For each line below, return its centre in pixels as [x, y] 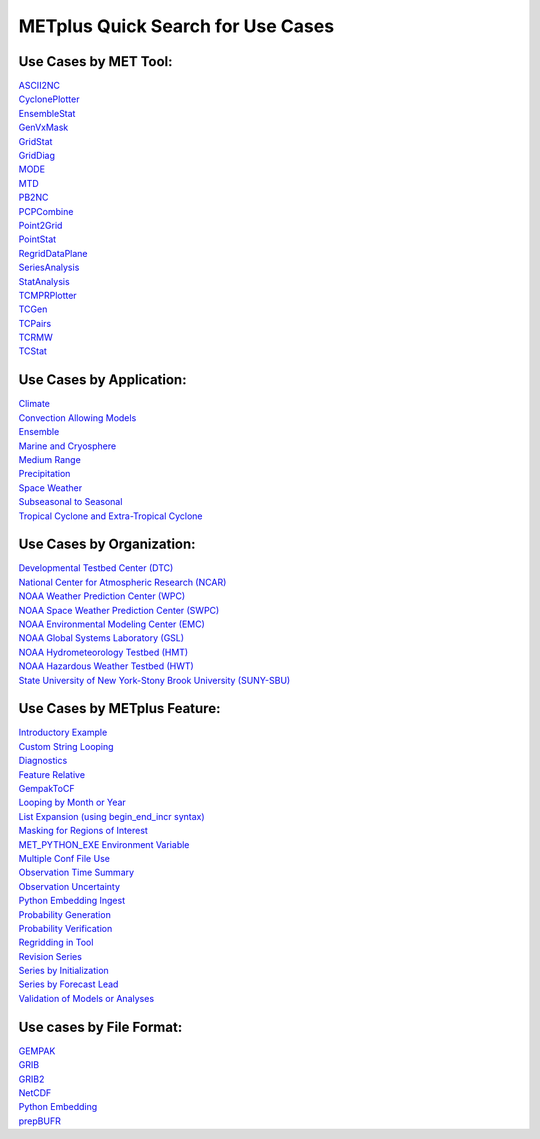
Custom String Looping [66, 746]
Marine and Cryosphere [67, 446]
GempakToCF [46, 789]
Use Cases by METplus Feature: [119, 708]
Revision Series [50, 956]
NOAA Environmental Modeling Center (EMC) [111, 624]
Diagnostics [43, 761]
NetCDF [35, 1092]
